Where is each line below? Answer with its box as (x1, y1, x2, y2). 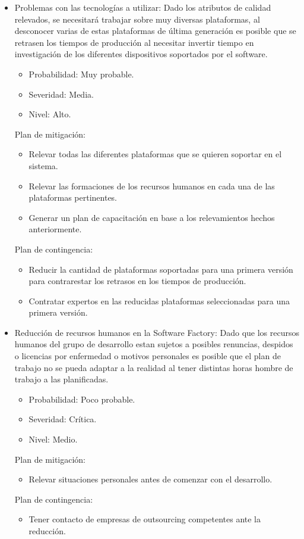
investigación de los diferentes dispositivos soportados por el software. (14, 48, 268, 60)
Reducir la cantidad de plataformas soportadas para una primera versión (28, 263, 293, 275)
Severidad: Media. (28, 88, 94, 100)
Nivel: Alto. (28, 108, 71, 120)
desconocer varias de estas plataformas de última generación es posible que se (14, 24, 296, 37)
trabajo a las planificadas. (14, 373, 109, 385)
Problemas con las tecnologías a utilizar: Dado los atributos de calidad (14, 1, 271, 13)
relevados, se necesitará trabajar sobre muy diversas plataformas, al (14, 13, 260, 25)
